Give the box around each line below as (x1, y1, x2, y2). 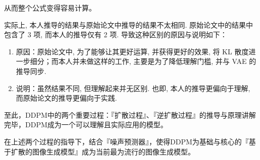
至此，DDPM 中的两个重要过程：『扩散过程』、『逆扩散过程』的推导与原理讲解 (4, 109, 256, 120)
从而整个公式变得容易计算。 (4, 3, 96, 13)
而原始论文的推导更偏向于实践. (16, 93, 117, 103)
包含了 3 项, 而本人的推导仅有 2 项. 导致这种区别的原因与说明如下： (4, 29, 227, 40)
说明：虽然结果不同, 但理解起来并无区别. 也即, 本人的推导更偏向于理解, (16, 83, 250, 93)
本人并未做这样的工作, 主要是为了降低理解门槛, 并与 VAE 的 (58, 56, 256, 66)
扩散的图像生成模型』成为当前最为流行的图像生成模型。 (11, 146, 195, 156)
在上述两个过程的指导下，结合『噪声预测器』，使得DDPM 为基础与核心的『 (4, 136, 249, 146)
